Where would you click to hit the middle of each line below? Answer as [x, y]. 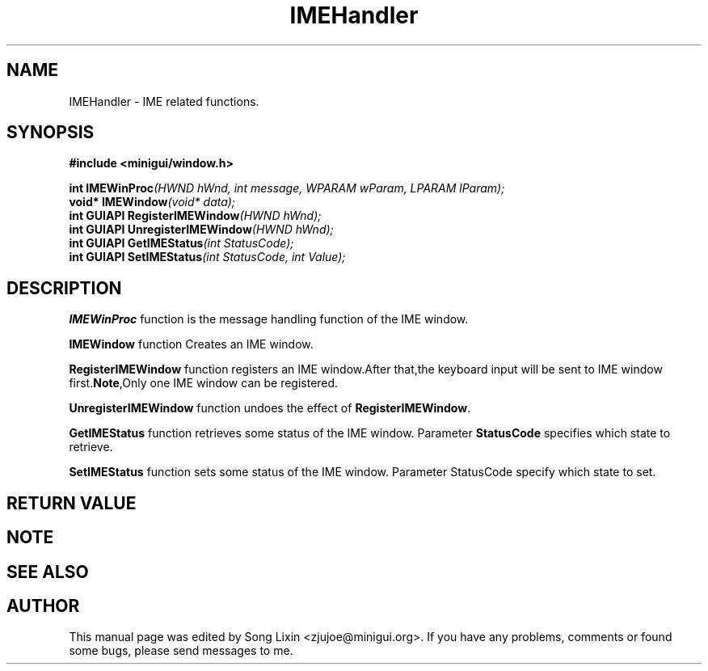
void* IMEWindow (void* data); [152, 202]
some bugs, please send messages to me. [181, 651]
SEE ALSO [48, 572]
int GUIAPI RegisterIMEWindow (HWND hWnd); [195, 216]
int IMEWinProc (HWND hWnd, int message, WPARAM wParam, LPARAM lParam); [287, 188]
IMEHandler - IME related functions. [164, 101]
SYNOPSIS [51, 133]
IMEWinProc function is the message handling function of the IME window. [269, 319]
